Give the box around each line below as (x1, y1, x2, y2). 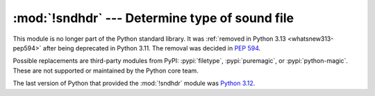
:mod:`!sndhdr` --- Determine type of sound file (12, 10, 294, 26)
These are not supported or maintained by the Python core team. (12, 66, 199, 75)
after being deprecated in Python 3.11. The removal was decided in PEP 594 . (42, 44, 261, 52)
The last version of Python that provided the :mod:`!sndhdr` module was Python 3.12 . (12, 79, 256, 88)
